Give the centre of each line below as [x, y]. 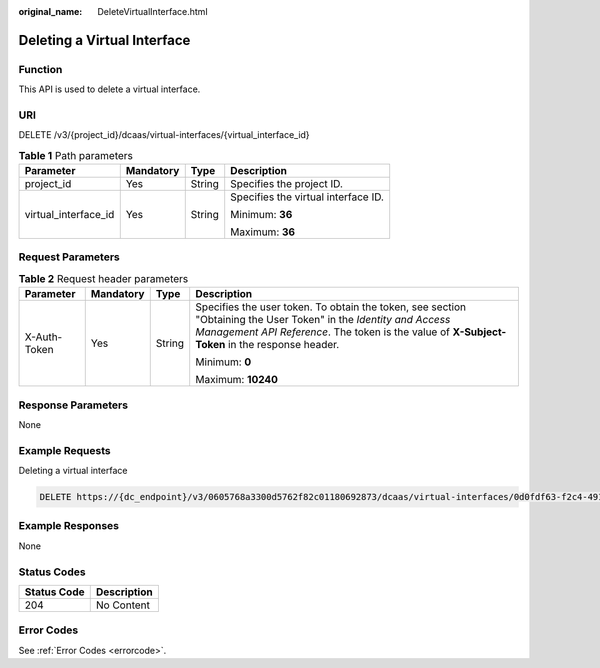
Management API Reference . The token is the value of [322, 332]
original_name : [50, 11]
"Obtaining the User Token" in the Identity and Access [323, 320]
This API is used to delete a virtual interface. [109, 89]
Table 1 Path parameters [76, 155]
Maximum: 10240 [237, 380]
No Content [122, 605]
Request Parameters [69, 257]
